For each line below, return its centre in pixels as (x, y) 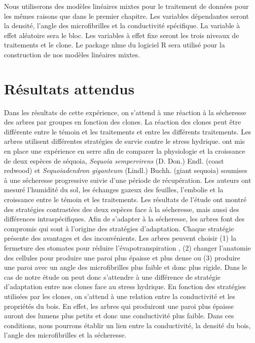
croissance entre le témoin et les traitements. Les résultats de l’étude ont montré (125, 199)
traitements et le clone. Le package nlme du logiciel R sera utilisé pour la (114, 45)
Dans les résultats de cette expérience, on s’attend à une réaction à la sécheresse (125, 112)
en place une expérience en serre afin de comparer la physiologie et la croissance (125, 151)
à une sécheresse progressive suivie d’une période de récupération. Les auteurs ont (128, 180)
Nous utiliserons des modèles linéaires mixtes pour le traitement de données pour (127, 6)
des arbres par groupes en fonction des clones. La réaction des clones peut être (123, 122)
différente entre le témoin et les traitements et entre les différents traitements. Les (127, 131)
